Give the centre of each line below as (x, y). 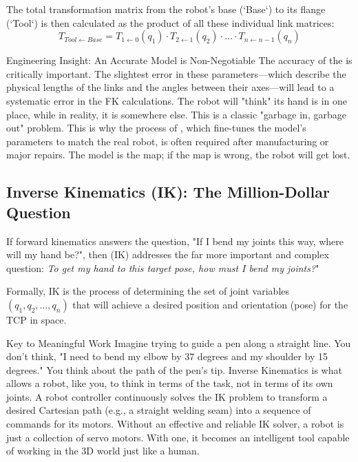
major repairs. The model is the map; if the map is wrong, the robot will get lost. (178, 155)
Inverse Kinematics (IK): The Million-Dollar (168, 192)
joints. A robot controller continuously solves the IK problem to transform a (167, 396)
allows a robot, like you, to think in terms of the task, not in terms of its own (170, 383)
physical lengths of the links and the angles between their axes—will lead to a (170, 87)
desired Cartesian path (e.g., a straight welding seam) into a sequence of (159, 410)
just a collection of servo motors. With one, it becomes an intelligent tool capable (178, 437)
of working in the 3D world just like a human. (103, 451)
